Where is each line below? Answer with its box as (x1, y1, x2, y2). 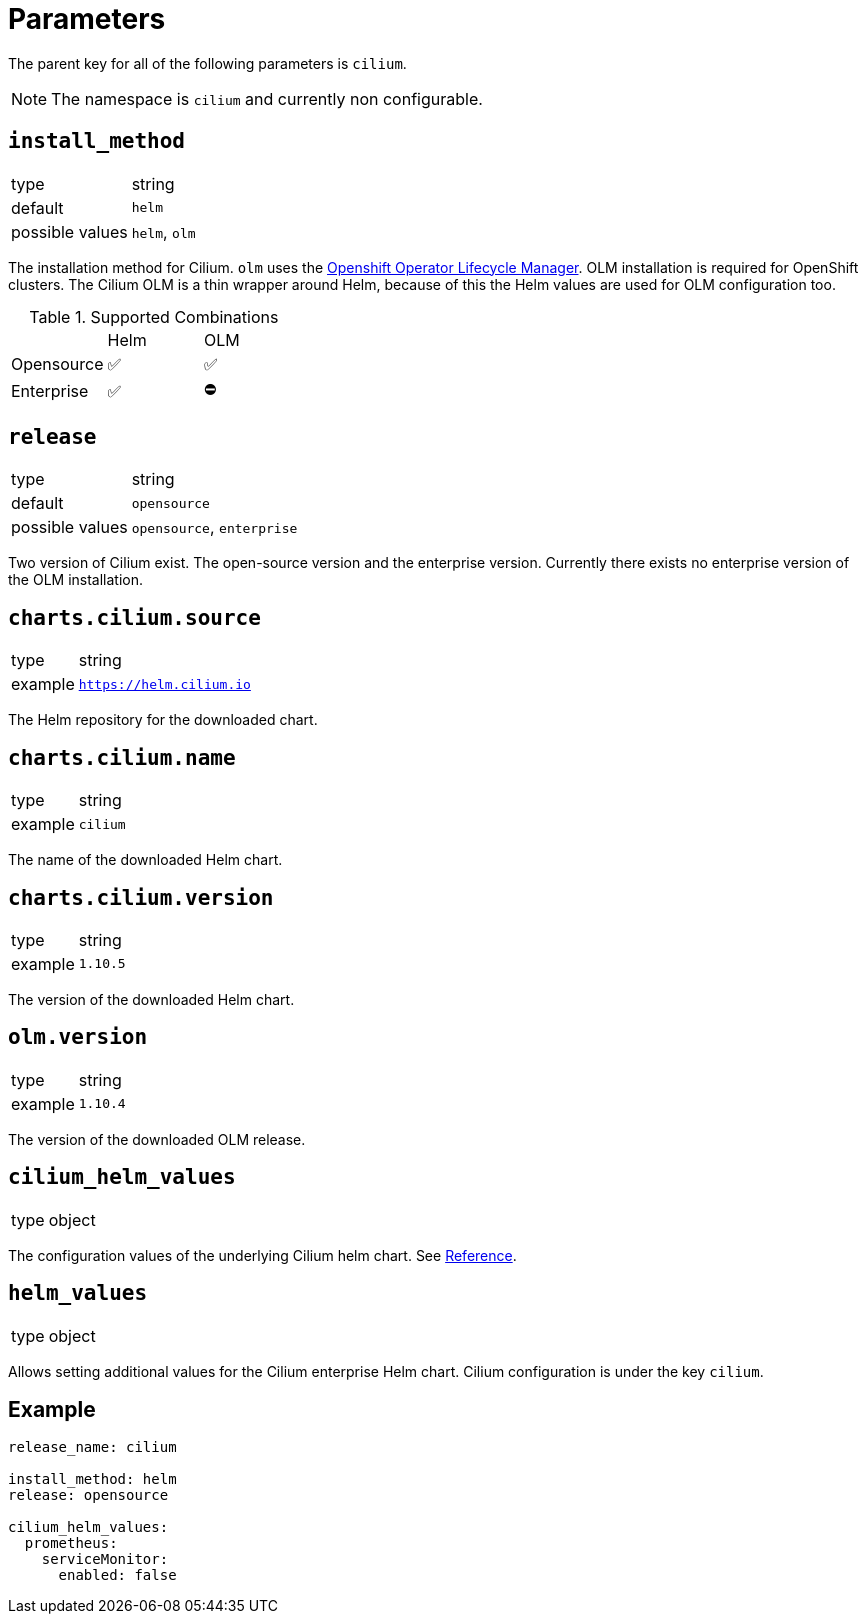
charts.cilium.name (8, 745, 236, 770)
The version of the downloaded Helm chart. (8, 990, 295, 1008)
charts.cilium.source (8, 605, 261, 630)
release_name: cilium (8, 1439, 177, 1456)
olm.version (8, 1025, 148, 1050)
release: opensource (8, 1487, 169, 1504)
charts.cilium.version (8, 885, 274, 910)
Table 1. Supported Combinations (29, 306, 279, 327)
